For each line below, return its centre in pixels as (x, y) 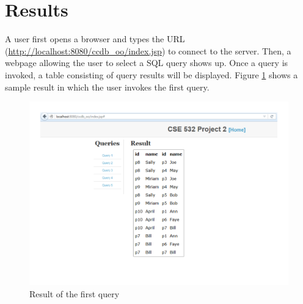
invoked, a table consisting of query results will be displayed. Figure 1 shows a (151, 74)
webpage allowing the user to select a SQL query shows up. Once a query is (147, 63)
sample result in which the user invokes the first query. (107, 87)
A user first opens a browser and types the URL (95, 39)
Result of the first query (75, 293)
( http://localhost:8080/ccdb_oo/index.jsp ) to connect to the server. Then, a (148, 50)
